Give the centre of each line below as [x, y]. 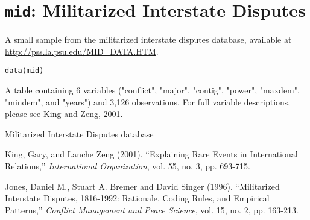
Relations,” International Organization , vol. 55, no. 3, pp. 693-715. [128, 166]
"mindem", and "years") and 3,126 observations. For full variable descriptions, [148, 102]
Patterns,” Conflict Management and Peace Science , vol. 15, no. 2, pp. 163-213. [152, 209]
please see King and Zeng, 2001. [64, 114]
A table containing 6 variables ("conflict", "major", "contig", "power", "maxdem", [152, 90]
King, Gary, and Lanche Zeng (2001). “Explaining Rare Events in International [151, 154]
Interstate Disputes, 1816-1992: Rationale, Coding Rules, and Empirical [137, 198]
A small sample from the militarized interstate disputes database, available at [148, 39]
